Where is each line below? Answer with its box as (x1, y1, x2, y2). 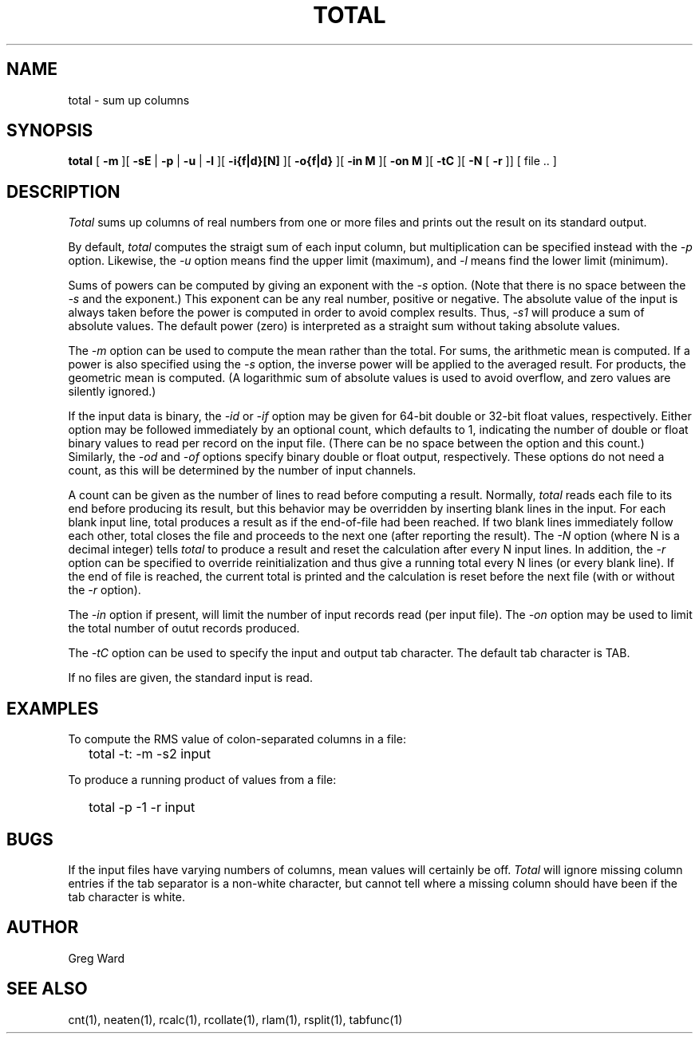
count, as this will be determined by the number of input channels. (68, 463, 417, 478)
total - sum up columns (68, 93, 190, 107)
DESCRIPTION (6, 181, 120, 202)
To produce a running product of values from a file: (68, 773, 337, 787)
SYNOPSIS (6, 120, 93, 141)
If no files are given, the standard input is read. (68, 671, 313, 685)
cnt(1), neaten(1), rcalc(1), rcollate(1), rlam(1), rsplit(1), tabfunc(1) (68, 1012, 403, 1026)
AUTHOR (6, 917, 79, 938)
